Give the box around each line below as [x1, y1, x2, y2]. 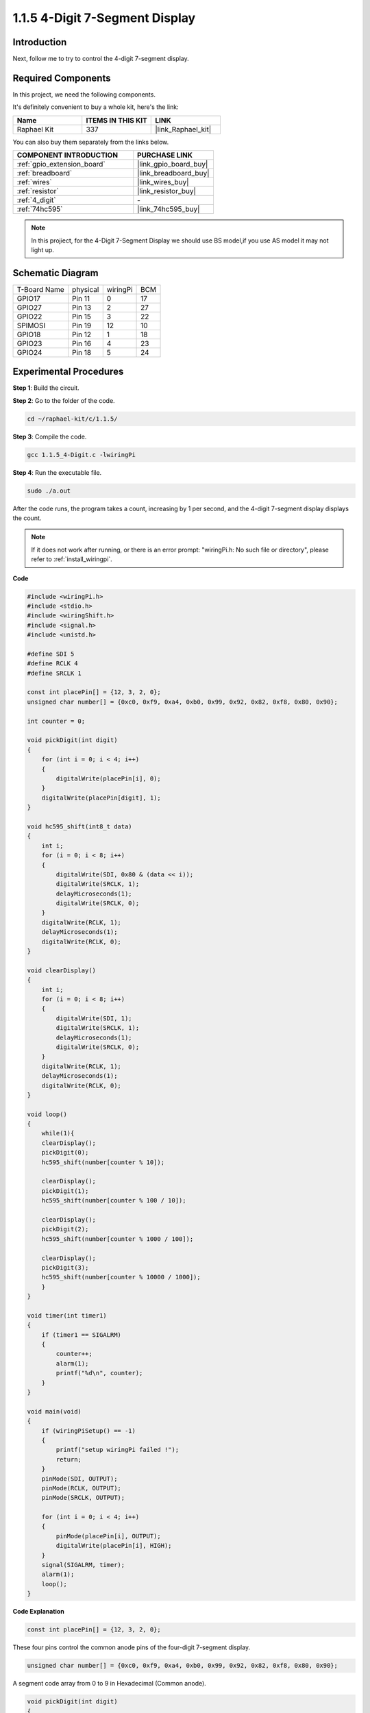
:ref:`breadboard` [16, 169, 73, 178]
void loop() [27, 1110, 68, 1118]
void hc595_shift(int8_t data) [27, 822, 133, 830]
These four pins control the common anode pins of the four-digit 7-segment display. [12, 1643, 250, 1651]
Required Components [12, 72, 111, 84]
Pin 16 [72, 338, 92, 348]
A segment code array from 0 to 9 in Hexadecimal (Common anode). [12, 1679, 207, 1688]
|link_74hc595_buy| [137, 204, 200, 214]
